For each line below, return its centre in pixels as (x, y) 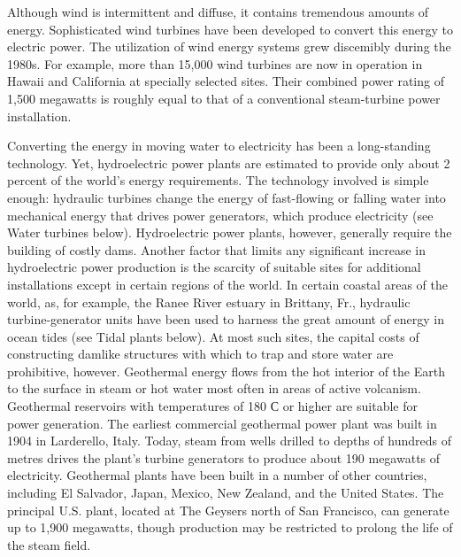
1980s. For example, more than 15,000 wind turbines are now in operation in (215, 63)
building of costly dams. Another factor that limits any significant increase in (217, 249)
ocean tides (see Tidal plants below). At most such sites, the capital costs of (213, 336)
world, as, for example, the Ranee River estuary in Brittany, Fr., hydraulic (209, 302)
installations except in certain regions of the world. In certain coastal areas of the (227, 284)
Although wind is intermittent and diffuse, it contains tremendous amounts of (218, 12)
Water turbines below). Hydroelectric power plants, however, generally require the (230, 232)
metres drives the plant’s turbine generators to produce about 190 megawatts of (224, 457)
